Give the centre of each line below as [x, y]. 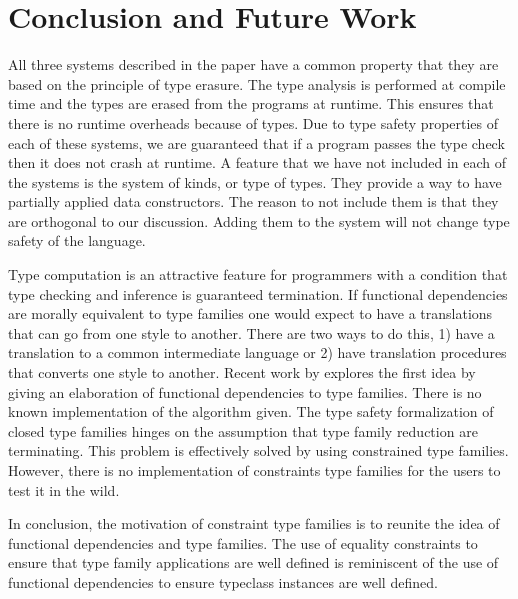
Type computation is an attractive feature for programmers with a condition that [258, 274]
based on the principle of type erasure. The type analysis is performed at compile [257, 83]
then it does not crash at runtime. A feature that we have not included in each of [257, 162]
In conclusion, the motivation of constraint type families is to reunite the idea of [254, 523]
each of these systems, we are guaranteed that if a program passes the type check [256, 142]
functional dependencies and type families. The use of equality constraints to [243, 542]
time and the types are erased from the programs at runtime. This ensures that [251, 103]
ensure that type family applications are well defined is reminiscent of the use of [253, 562]
